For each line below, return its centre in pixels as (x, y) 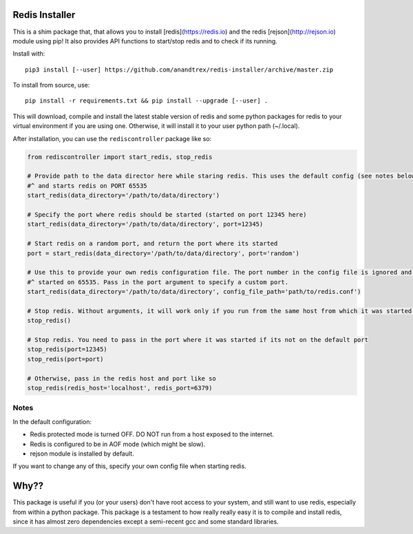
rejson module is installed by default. (82, 453)
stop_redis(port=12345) (67, 350)
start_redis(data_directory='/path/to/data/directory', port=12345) (145, 224)
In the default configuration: (52, 421)
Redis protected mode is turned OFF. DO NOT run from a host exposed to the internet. (152, 434)
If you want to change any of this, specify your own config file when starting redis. (130, 466)
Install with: (29, 54)
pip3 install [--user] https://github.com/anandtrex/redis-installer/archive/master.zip (179, 70)
